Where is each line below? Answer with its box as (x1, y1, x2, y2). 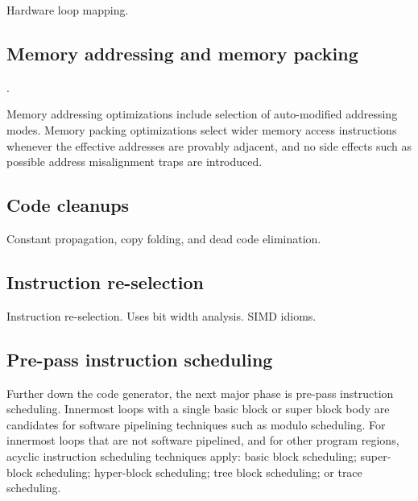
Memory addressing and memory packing (6, 40, 358, 65)
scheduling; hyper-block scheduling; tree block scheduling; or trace (35, 463, 362, 480)
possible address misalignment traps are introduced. (6, 153, 263, 170)
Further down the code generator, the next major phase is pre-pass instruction (6, 384, 394, 401)
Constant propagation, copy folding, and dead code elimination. (6, 230, 321, 246)
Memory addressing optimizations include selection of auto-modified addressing (6, 106, 398, 122)
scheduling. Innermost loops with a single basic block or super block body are (6, 400, 390, 417)
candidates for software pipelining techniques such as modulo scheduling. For (6, 416, 386, 433)
